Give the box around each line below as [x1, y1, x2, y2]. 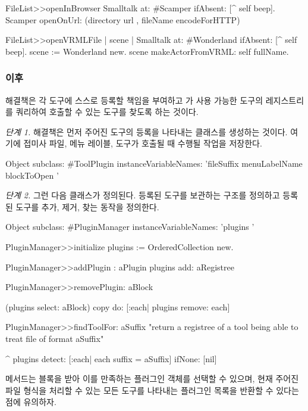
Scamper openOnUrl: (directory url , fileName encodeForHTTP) [5, 13, 240, 26]
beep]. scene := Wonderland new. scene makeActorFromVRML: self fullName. [5, 45, 289, 57]
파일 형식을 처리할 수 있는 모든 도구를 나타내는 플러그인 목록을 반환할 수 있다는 [5, 384, 299, 396]
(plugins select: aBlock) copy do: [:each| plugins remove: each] [5, 300, 230, 313]
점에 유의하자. [5, 396, 56, 408]
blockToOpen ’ [5, 169, 59, 181]
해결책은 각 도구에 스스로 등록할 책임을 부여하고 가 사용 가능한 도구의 [5, 94, 263, 106]
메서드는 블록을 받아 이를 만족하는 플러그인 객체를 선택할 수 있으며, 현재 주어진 [5, 372, 299, 385]
